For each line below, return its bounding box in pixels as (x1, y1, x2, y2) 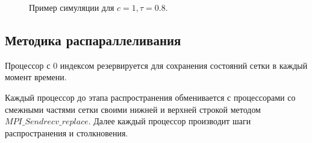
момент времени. (5, 71, 67, 83)
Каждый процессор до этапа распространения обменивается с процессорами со (5, 91, 296, 103)
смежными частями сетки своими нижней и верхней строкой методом (5, 103, 261, 115)
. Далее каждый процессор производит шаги (88, 115, 251, 127)
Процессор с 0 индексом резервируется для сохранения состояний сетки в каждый (5, 59, 308, 71)
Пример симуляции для (29, 1, 114, 13)
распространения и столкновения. (5, 126, 128, 139)
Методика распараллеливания (5, 30, 181, 49)
